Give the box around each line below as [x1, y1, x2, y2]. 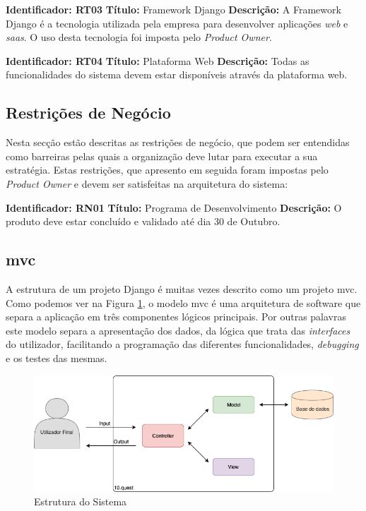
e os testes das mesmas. [6, 350, 107, 365]
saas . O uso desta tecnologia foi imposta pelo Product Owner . [6, 30, 272, 44]
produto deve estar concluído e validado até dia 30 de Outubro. [6, 214, 281, 229]
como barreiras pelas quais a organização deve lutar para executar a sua [6, 148, 318, 163]
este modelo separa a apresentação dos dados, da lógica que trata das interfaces [6, 323, 350, 337]
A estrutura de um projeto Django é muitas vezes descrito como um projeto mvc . [6, 281, 358, 296]
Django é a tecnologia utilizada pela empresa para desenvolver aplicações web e [6, 16, 348, 30]
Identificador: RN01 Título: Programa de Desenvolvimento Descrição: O [6, 200, 342, 215]
